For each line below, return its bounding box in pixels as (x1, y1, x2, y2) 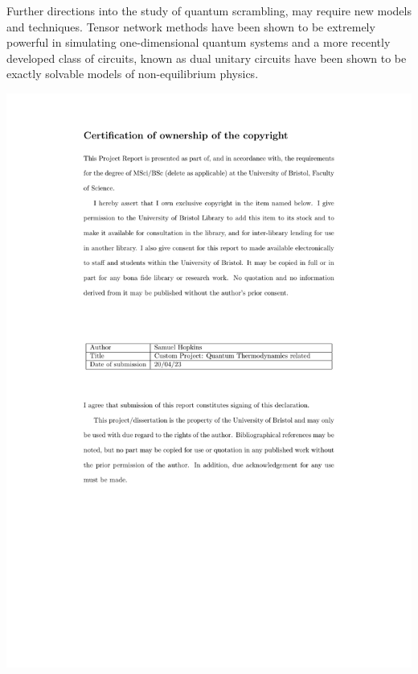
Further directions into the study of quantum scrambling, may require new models (6, 2, 412, 19)
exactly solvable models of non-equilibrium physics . (6, 65, 259, 82)
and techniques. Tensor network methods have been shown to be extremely (6, 18, 375, 35)
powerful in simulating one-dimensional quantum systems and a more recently (6, 34, 391, 51)
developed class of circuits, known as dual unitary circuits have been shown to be (6, 49, 407, 66)
